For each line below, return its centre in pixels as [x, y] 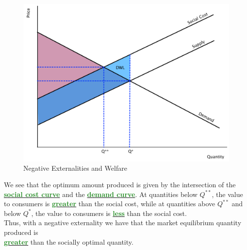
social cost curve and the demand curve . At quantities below [101, 194]
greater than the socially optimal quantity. [69, 241]
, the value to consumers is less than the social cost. [109, 213]
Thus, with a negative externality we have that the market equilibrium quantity [123, 223]
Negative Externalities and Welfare [75, 168]
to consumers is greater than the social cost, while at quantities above [110, 204]
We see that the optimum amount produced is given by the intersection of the [120, 184]
